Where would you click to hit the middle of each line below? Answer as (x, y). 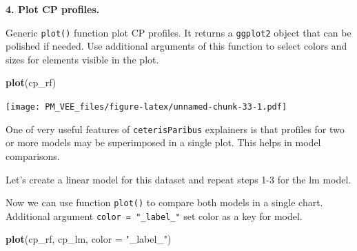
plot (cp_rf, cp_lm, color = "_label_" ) (89, 239)
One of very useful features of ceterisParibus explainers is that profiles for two (175, 129)
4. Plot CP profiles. (53, 9)
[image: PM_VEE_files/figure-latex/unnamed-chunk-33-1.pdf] (146, 107)
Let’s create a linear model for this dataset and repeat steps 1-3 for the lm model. (178, 179)
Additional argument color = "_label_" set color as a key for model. (154, 215)
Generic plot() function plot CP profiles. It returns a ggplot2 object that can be (178, 32)
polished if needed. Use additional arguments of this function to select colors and (176, 46)
